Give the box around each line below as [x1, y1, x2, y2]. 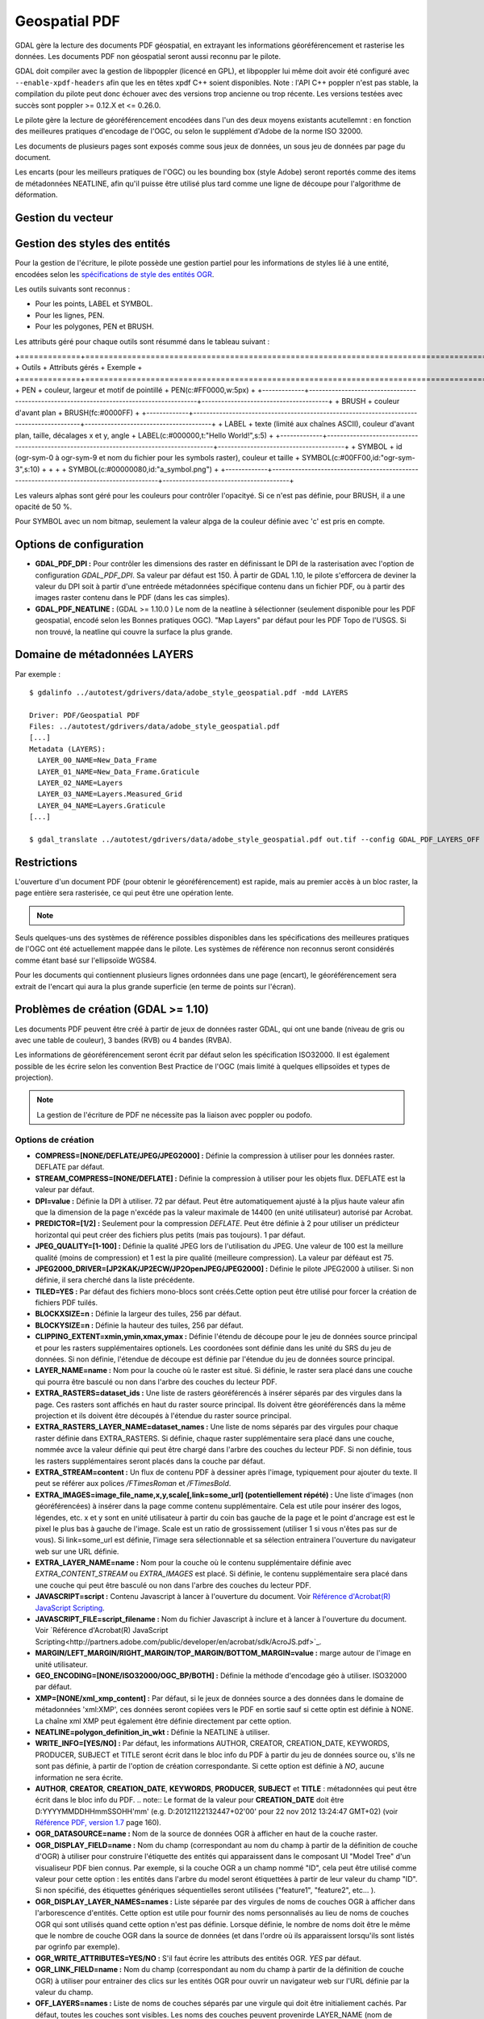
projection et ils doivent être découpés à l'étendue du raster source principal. [35, 1411, 292, 1421]
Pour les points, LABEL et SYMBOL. [35, 299, 153, 309]
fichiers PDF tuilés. [35, 1298, 98, 1308]
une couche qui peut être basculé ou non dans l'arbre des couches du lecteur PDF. [35, 1580, 311, 1590]
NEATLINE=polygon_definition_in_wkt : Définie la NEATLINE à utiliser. [35, 1727, 270, 1736]
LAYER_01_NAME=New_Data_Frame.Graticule [37, 767, 200, 776]
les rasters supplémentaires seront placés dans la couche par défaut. [35, 1456, 265, 1466]
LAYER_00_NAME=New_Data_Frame [37, 756, 157, 765]
